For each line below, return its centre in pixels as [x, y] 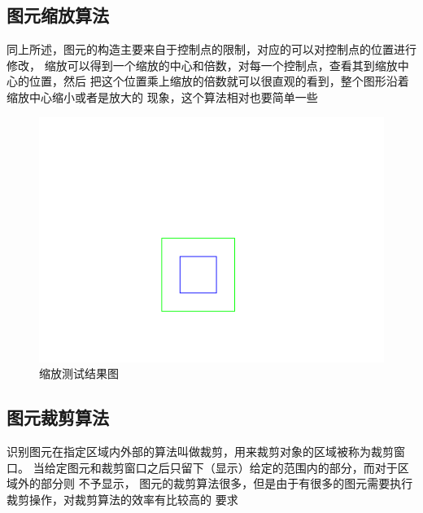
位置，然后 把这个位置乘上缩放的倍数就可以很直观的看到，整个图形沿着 [219, 81]
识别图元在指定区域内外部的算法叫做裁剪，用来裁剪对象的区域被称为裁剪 [200, 451]
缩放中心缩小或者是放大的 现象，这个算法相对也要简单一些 [162, 96]
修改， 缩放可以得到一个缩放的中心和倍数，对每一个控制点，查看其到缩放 [202, 65]
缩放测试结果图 [79, 373]
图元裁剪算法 [58, 417]
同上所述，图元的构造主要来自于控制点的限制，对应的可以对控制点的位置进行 [211, 49]
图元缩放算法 [58, 15]
